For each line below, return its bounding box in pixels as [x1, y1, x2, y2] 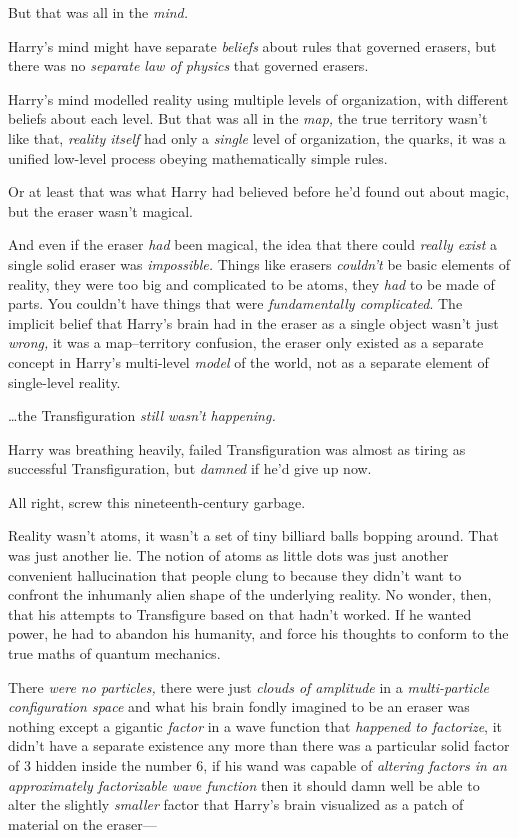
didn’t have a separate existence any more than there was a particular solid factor [8, 735, 510, 756]
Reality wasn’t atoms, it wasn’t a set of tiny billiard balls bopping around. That [8, 525, 499, 546]
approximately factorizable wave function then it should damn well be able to [8, 774, 480, 795]
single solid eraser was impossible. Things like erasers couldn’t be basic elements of [8, 253, 511, 274]
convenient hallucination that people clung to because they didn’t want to [8, 564, 462, 585]
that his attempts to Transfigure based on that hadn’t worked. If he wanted [8, 603, 472, 624]
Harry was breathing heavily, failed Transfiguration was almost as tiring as [8, 438, 466, 459]
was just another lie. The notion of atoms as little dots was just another [8, 545, 449, 566]
